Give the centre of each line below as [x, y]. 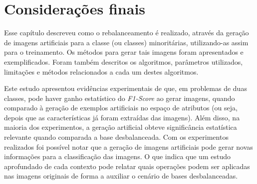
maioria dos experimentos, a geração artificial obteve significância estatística [121, 127]
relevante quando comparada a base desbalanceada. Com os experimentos [116, 137]
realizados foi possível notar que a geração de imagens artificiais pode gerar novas [128, 146]
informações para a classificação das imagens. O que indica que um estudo [117, 156]
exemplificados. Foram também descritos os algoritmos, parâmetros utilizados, [124, 61]
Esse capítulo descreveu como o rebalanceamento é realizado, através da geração [127, 33]
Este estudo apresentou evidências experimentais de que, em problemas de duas [126, 88]
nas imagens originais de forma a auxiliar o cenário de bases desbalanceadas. [121, 176]
